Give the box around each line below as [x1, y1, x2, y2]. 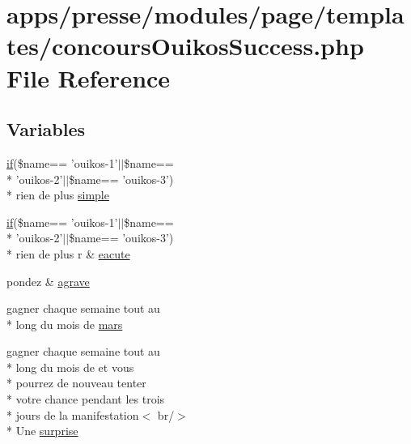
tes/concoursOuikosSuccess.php [6, 29, 364, 62]
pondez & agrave [6, 272, 90, 289]
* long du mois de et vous [6, 358, 134, 375]
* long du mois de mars [6, 315, 123, 332]
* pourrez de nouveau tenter [6, 374, 146, 391]
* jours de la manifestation [6, 406, 139, 423]
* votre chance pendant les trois [6, 391, 165, 408]
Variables [6, 117, 86, 142]
